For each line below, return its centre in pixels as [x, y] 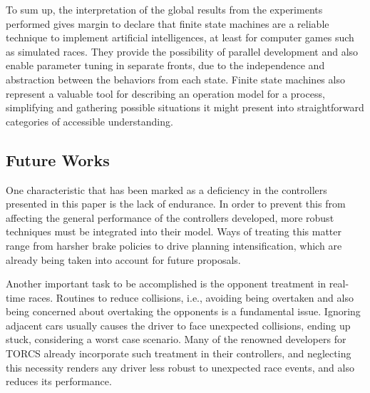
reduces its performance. [59, 381]
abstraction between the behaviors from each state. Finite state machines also [175, 79]
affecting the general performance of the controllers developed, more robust [170, 217]
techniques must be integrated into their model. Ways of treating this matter [174, 231]
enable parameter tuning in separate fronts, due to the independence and [165, 65]
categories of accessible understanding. [89, 121]
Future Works [58, 159]
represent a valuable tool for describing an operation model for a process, [165, 93]
